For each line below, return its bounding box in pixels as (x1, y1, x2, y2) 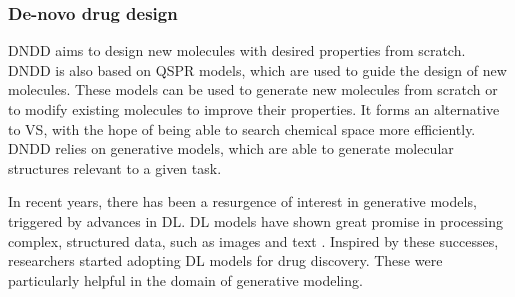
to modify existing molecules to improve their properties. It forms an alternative (8, 99, 500, 119)
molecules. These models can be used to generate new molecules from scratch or (8, 79, 498, 100)
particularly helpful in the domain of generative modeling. (8, 269, 363, 290)
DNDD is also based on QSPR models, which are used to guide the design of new (8, 59, 507, 80)
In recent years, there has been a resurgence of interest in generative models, (8, 191, 477, 212)
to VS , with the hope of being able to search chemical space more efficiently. (8, 118, 476, 139)
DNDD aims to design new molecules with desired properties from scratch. (8, 40, 466, 61)
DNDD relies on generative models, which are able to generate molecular (8, 138, 454, 159)
